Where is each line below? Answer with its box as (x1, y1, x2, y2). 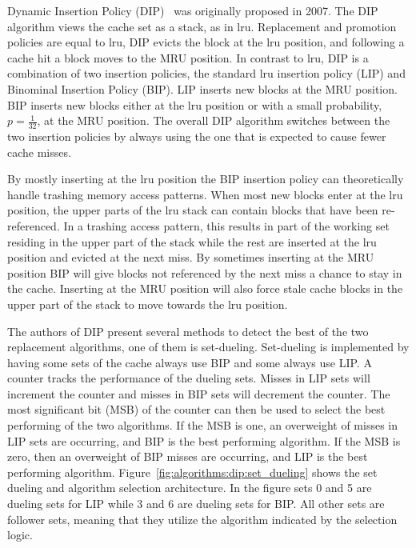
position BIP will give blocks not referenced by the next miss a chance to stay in (7, 264, 402, 281)
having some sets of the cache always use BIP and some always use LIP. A (7, 354, 372, 370)
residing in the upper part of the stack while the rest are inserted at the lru (7, 233, 377, 250)
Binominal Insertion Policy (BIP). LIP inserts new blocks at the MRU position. (7, 80, 398, 97)
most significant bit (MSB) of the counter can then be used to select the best (7, 401, 386, 418)
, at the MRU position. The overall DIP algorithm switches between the (37, 112, 390, 129)
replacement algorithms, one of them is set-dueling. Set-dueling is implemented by (7, 338, 410, 355)
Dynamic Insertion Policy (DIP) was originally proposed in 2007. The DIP (7, 2, 378, 18)
